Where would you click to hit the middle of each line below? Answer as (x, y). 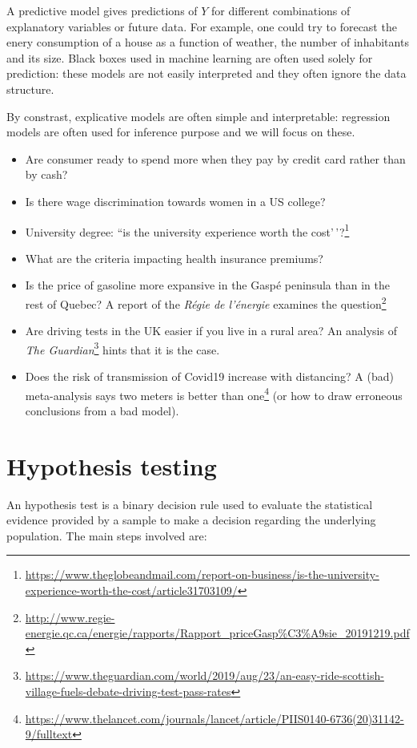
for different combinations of (281, 10)
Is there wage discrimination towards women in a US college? (175, 201)
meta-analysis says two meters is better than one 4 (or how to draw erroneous (214, 394)
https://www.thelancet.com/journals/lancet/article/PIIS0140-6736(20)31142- (215, 718)
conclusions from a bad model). (102, 410)
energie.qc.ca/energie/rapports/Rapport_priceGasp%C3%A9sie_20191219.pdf (217, 633)
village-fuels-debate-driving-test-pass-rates (128, 691)
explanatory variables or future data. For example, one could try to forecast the (202, 26)
